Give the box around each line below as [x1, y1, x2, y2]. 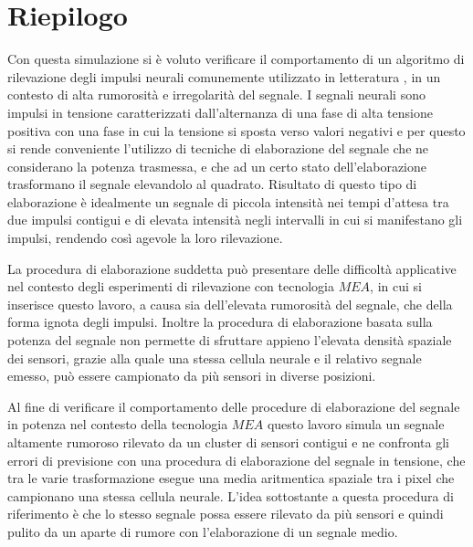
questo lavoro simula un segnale [267, 415, 445, 434]
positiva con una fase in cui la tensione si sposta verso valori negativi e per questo [7, 121, 466, 140]
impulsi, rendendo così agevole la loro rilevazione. [7, 228, 283, 247]
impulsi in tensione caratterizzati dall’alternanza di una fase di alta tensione [7, 102, 433, 121]
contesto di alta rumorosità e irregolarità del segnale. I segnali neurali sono [7, 85, 426, 104]
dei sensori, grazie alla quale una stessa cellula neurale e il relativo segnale [7, 348, 422, 367]
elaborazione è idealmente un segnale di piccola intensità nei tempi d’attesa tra [7, 192, 449, 211]
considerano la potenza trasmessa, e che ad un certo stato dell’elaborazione [7, 156, 427, 175]
